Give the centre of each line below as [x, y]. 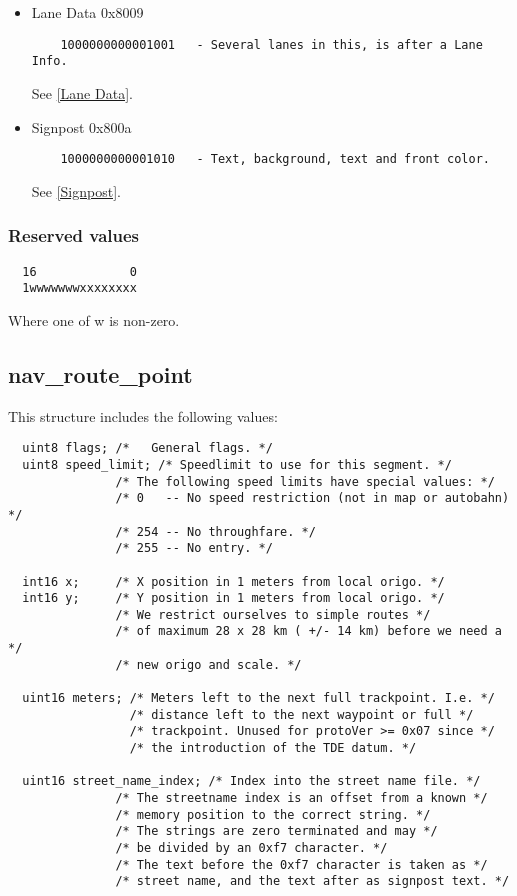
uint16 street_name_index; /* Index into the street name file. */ [251, 781]
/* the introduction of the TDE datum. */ [273, 748]
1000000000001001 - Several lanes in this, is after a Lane [271, 44]
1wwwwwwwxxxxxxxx [79, 288]
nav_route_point [100, 373]
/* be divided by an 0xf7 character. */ [251, 848]
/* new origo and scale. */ [208, 664]
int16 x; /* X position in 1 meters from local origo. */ [233, 581]
